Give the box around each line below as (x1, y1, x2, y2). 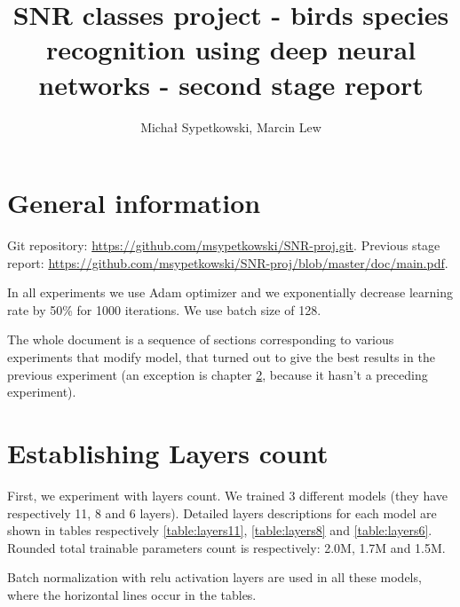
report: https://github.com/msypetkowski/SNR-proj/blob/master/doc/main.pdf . (7, 253, 448, 272)
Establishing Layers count (7, 434, 329, 470)
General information (7, 185, 261, 221)
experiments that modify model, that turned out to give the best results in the (7, 348, 435, 366)
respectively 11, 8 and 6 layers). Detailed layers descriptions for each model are (7, 503, 437, 522)
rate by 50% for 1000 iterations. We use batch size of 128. (7, 300, 321, 319)
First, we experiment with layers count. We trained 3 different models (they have (7, 485, 448, 504)
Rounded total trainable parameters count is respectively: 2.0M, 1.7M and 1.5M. (7, 538, 446, 556)
